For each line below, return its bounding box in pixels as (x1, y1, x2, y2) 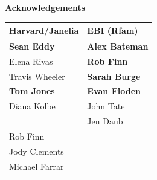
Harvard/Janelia (9, 24, 79, 37)
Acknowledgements (5, 1, 86, 13)
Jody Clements (9, 144, 64, 157)
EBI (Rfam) (87, 24, 138, 37)
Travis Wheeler (9, 69, 65, 82)
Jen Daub (87, 115, 123, 127)
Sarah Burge (87, 69, 141, 82)
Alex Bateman (87, 39, 149, 52)
